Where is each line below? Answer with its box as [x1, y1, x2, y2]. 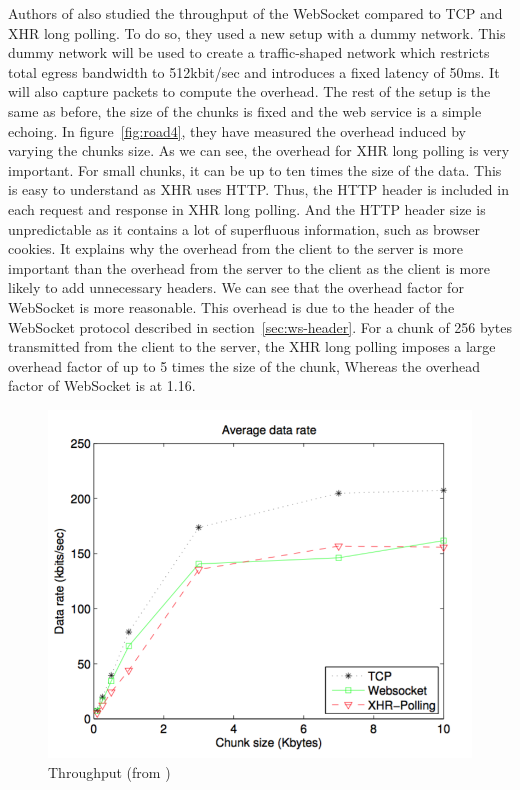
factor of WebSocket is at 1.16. [8, 375, 196, 396]
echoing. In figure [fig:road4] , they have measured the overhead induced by [8, 120, 466, 141]
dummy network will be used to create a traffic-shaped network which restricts [8, 42, 490, 63]
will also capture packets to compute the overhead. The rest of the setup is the [8, 81, 491, 102]
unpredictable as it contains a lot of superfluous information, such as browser [8, 218, 481, 239]
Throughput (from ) [48, 761, 171, 782]
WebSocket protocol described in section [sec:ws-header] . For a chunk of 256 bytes [8, 316, 512, 337]
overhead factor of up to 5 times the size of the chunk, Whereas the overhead [8, 355, 481, 376]
